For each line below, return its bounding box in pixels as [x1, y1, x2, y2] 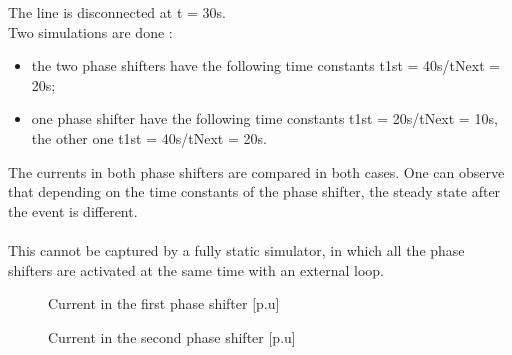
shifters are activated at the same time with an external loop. [8, 259, 384, 280]
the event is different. [8, 200, 138, 221]
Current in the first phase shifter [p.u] [48, 293, 280, 314]
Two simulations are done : [8, 21, 173, 42]
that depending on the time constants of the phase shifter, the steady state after [8, 181, 501, 202]
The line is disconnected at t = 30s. [8, 2, 226, 22]
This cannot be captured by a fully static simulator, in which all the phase [8, 239, 465, 260]
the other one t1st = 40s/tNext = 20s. [31, 127, 267, 148]
